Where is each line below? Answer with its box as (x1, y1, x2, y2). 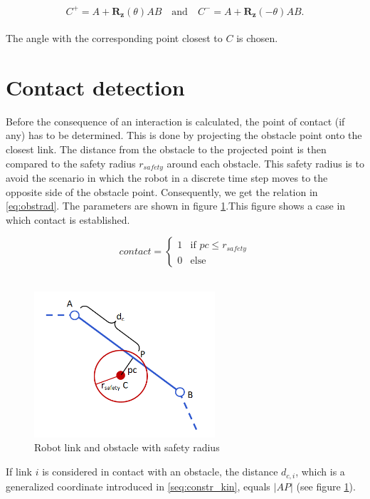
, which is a (295, 464, 345, 479)
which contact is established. (6, 212, 130, 227)
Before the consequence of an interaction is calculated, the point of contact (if (6, 113, 345, 128)
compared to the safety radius (6, 155, 136, 170)
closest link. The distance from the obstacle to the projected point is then (6, 142, 327, 156)
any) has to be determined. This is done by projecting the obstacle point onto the (6, 128, 362, 143)
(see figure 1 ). (296, 478, 356, 493)
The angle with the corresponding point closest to (6, 31, 223, 46)
